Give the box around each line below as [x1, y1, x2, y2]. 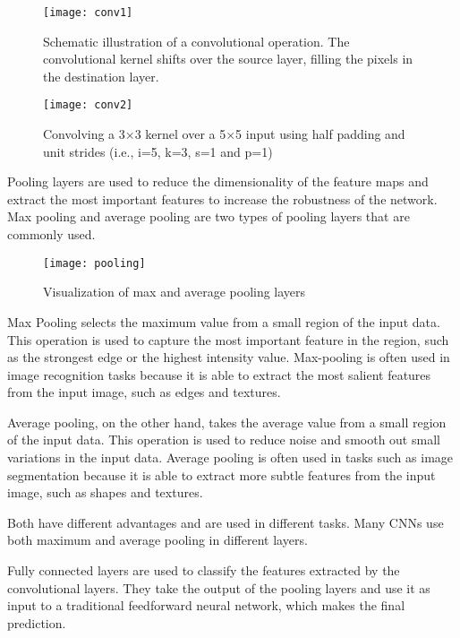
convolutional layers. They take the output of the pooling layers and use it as [7, 578, 430, 597]
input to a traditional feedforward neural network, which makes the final [7, 596, 405, 615]
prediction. [7, 613, 66, 632]
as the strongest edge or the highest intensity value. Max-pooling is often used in [7, 348, 450, 366]
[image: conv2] [43, 99, 133, 112]
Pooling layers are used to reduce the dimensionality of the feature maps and [7, 172, 429, 191]
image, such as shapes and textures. [7, 483, 203, 502]
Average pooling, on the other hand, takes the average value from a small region [7, 412, 447, 431]
